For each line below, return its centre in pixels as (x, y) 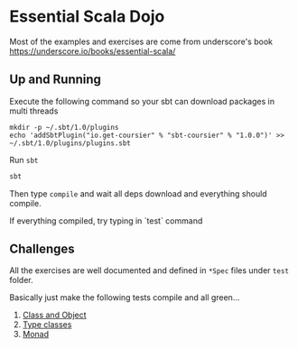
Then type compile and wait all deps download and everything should (139, 193)
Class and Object (55, 315)
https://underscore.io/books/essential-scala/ (93, 50)
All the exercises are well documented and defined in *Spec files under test (149, 270)
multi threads (34, 111)
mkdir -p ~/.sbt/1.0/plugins (64, 127)
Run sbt (24, 160)
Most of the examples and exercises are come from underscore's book (141, 41)
